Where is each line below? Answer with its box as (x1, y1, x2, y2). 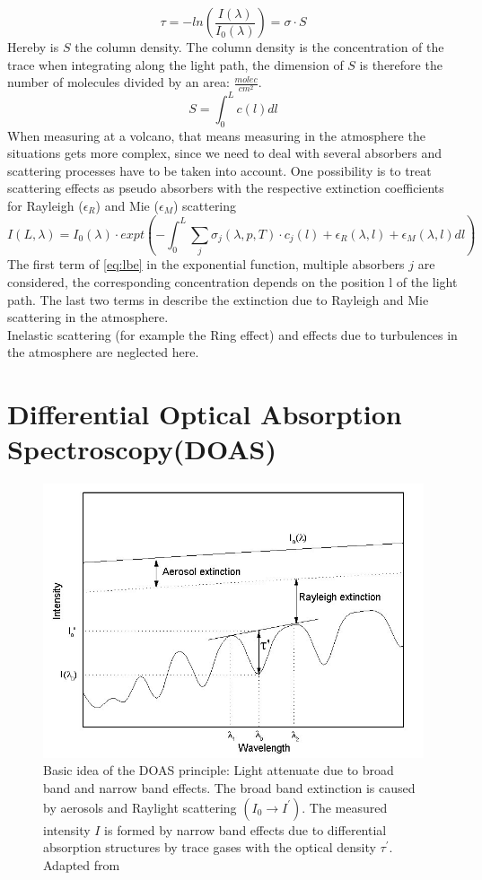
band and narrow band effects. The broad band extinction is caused (43, 778, 416, 797)
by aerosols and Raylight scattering (43, 797, 237, 816)
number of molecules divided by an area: (7, 73, 230, 91)
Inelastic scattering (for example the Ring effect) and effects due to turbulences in (7, 325, 458, 344)
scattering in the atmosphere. (7, 308, 169, 327)
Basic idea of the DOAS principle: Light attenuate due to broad (43, 761, 394, 780)
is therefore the (359, 55, 443, 74)
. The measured (302, 797, 388, 816)
